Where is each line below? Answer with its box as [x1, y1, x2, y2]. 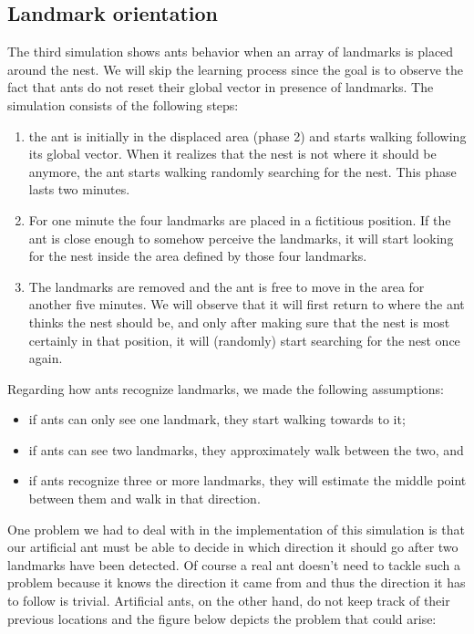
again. [28, 348, 63, 368]
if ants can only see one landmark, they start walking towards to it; [28, 410, 406, 429]
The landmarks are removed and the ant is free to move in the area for [28, 276, 425, 296]
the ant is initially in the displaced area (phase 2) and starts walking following [28, 126, 467, 145]
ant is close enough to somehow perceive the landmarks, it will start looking [28, 228, 454, 247]
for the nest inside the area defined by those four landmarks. [28, 246, 367, 265]
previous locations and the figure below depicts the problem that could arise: [7, 608, 437, 628]
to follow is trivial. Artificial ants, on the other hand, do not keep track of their [7, 591, 450, 610]
